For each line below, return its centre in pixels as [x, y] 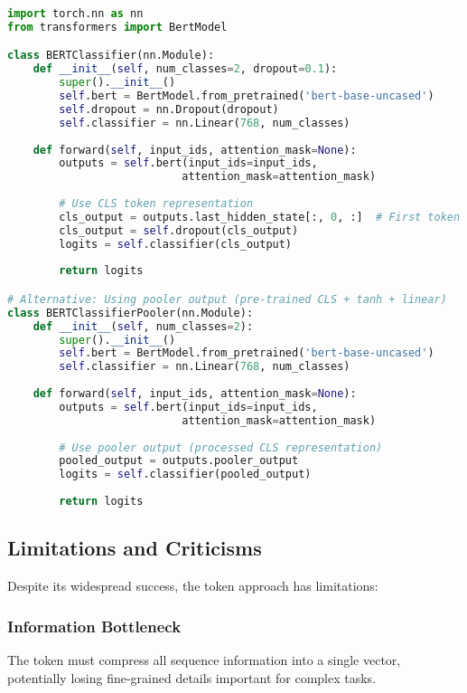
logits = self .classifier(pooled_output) [185, 475]
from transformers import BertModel [117, 27]
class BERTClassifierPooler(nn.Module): [131, 313]
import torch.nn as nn [75, 14]
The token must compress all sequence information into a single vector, [204, 659]
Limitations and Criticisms [135, 548]
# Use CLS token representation [156, 204]
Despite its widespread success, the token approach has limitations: [193, 586]
